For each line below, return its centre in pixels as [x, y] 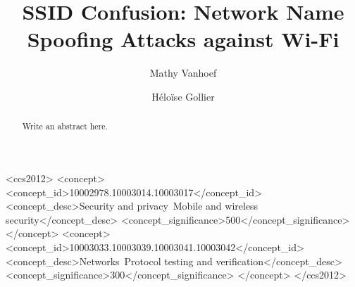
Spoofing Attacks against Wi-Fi [183, 39]
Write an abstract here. [65, 126]
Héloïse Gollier [183, 96]
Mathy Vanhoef [183, 73]
